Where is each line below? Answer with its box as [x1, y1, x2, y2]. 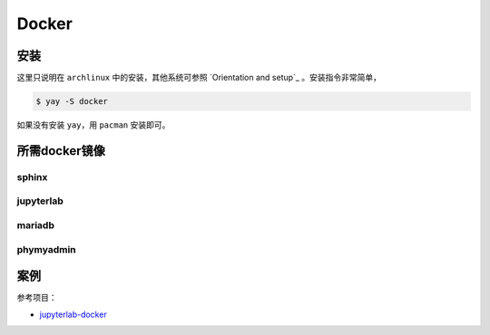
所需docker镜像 [16, 143, 106, 158]
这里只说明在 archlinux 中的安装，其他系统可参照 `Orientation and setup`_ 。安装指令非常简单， [16, 72, 381, 83]
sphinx [16, 170, 48, 183]
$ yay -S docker [35, 96, 109, 107]
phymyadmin [16, 243, 76, 255]
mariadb [16, 218, 54, 231]
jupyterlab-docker [39, 309, 108, 320]
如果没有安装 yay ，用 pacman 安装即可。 [16, 120, 171, 130]
